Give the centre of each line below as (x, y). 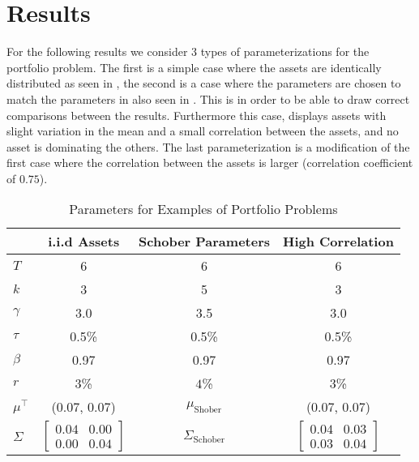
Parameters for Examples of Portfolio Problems (203, 209)
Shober (208, 410)
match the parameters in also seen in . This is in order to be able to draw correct (208, 98)
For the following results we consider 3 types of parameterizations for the (188, 51)
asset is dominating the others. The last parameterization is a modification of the (208, 146)
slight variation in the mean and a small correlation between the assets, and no (203, 131)
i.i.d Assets (84, 242)
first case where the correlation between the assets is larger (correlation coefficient (210, 163)
